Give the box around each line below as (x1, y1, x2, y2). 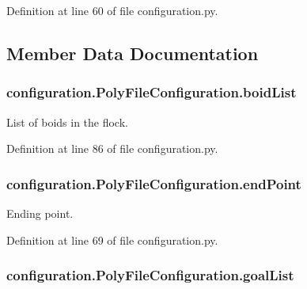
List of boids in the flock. (6, 113, 128, 130)
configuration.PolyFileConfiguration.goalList (6, 265, 294, 285)
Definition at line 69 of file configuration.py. (6, 231, 218, 248)
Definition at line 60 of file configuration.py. (6, 2, 218, 18)
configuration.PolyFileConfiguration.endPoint (6, 173, 301, 193)
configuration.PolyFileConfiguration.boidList (6, 82, 297, 102)
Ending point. (6, 205, 74, 221)
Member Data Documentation (6, 40, 259, 65)
